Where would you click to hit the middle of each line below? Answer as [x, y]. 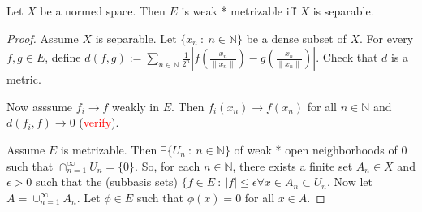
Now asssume [40, 106]
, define [63, 57]
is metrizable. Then [109, 149]
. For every [387, 38]
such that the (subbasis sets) [107, 182]
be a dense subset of [296, 38]
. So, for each [168, 165]
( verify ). [99, 122]
